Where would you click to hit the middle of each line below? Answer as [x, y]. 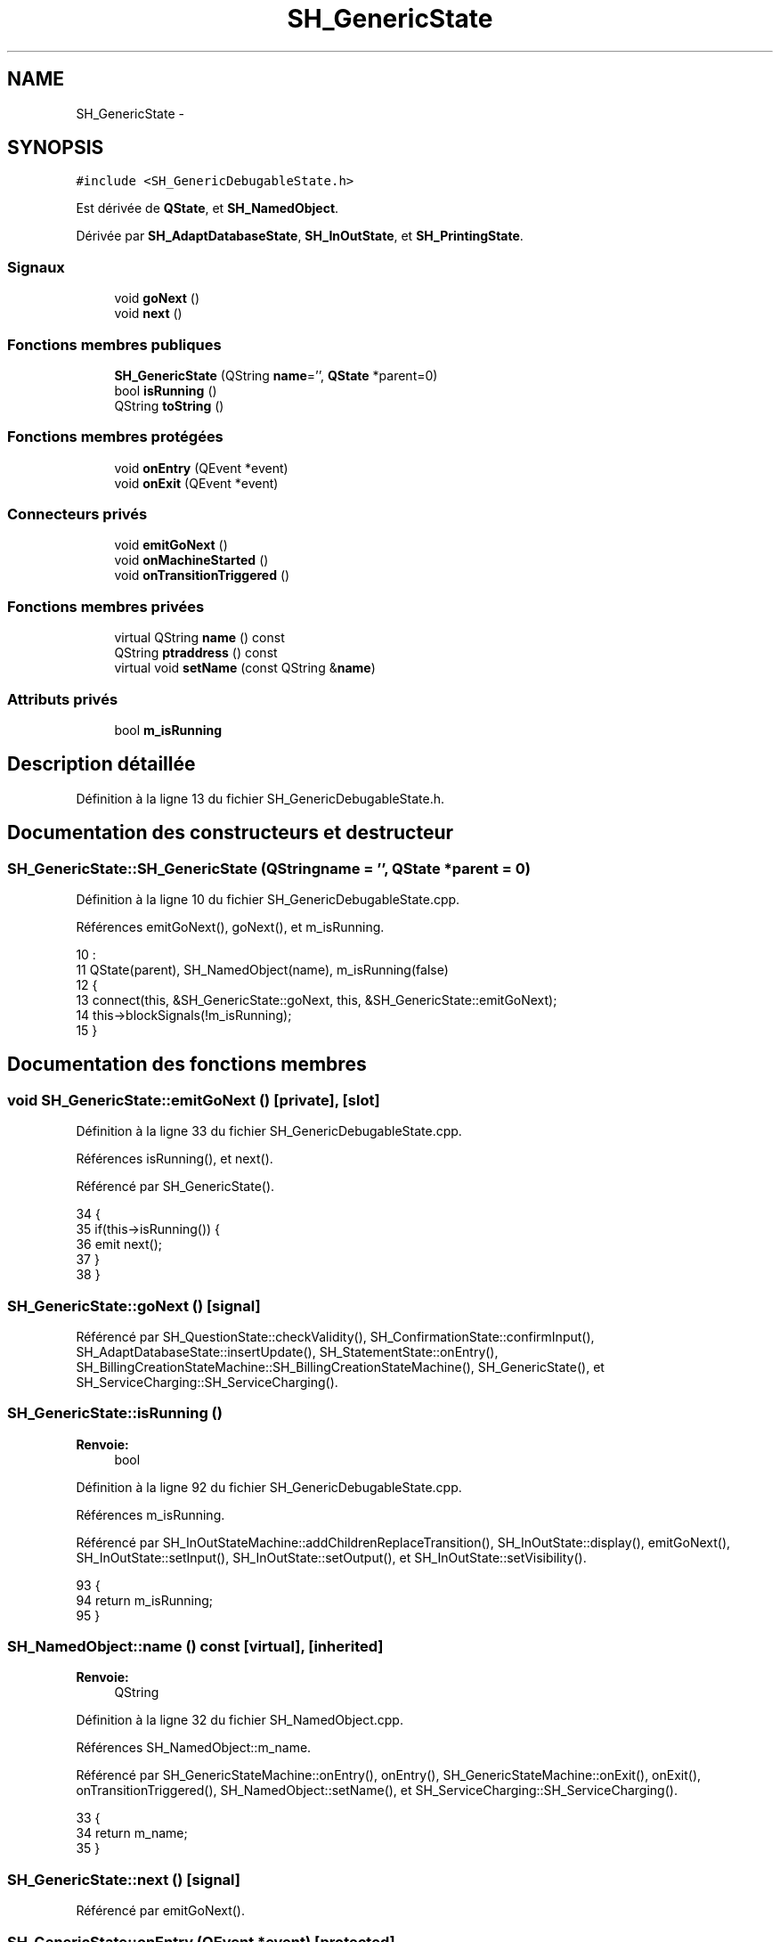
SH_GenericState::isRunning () [115, 1413]
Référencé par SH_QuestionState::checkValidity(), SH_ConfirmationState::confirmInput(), [335, 1336]
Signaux [36, 267]
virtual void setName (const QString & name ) [245, 668]
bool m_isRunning [168, 730]
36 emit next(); [119, 1244]
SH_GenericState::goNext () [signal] [134, 1306]
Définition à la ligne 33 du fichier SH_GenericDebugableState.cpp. [269, 1131]
